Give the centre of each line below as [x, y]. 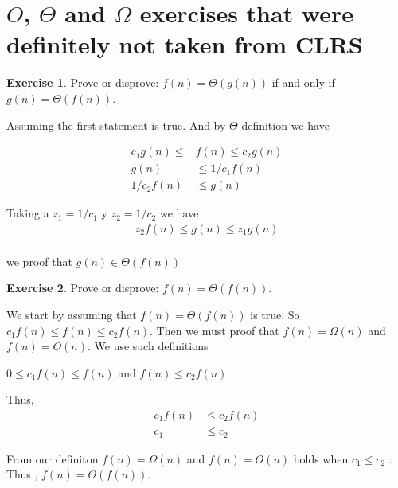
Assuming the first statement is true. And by [116, 125]
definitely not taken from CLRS [185, 44]
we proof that [39, 261]
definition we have [285, 125]
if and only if [303, 82]
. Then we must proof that [215, 330]
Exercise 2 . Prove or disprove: [83, 288]
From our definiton [53, 458]
